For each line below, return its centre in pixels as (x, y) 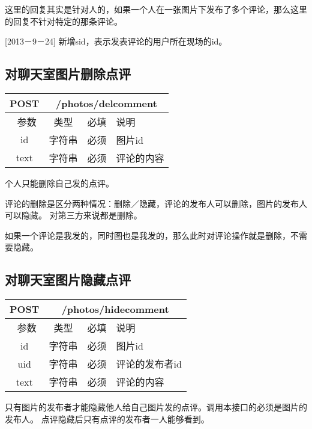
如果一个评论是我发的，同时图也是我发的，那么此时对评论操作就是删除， (148, 235)
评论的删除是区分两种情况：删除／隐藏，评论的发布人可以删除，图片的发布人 (156, 203)
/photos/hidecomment (115, 309)
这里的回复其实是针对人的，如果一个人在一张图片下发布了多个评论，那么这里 (156, 9)
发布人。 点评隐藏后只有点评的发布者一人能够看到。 (107, 418)
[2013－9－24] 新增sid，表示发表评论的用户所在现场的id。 (116, 41)
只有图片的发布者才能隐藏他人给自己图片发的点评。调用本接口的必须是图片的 (156, 407)
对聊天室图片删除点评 (68, 74)
